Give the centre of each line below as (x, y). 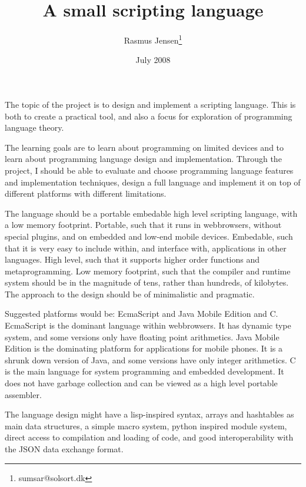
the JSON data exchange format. (64, 449)
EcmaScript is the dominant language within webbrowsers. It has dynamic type (148, 325)
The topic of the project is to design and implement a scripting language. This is (150, 104)
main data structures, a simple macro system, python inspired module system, (146, 425)
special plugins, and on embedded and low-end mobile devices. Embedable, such (149, 236)
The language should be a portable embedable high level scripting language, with (151, 213)
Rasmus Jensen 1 (153, 39)
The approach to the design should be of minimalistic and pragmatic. (130, 294)
